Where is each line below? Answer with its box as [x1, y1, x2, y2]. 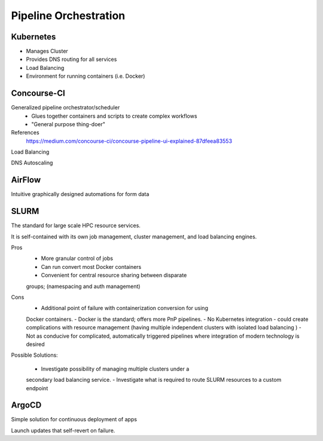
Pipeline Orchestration [11, 9, 126, 22]
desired [26, 341, 45, 348]
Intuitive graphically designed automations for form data [11, 191, 150, 198]
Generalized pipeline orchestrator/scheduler [11, 104, 120, 111]
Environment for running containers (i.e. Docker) [26, 72, 145, 80]
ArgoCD [11, 400, 42, 411]
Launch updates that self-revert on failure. [11, 427, 115, 434]
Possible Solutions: [11, 351, 58, 359]
